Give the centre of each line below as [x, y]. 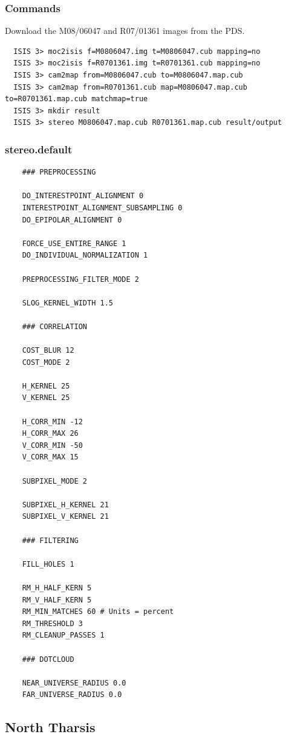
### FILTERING [50, 540]
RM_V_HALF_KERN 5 [57, 600]
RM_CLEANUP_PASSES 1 [63, 635]
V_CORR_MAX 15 [50, 457]
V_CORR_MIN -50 [52, 445]
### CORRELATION [55, 326]
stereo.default [39, 149]
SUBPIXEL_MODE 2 [55, 481]
